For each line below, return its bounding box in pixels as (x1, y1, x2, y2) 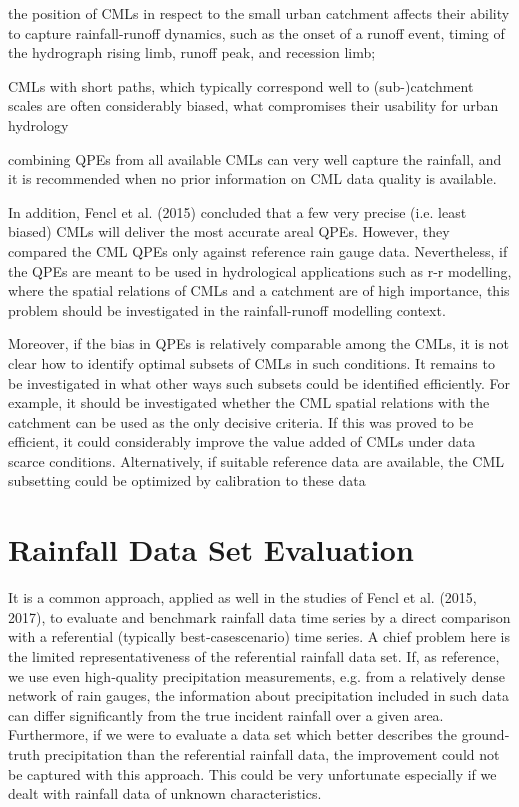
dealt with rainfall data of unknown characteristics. (8, 783, 322, 804)
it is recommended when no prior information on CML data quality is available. (8, 168, 497, 189)
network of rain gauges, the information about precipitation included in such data (8, 685, 509, 706)
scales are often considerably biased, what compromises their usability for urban (8, 95, 499, 116)
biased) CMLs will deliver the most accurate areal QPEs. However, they (8, 221, 450, 242)
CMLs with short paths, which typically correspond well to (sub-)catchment (8, 75, 474, 96)
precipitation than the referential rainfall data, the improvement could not (44, 743, 500, 764)
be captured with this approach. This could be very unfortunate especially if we (8, 763, 497, 784)
